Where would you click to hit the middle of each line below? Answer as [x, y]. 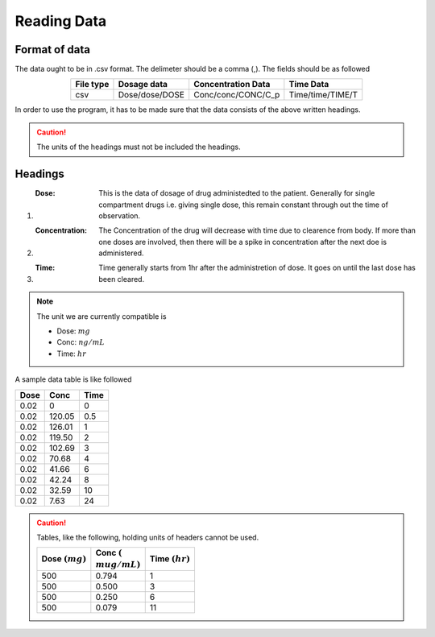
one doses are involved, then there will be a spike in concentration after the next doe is [242, 242]
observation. [120, 215]
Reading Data [61, 21]
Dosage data [143, 85]
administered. [121, 253]
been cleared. [122, 279]
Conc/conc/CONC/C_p [237, 95]
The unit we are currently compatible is [101, 316]
